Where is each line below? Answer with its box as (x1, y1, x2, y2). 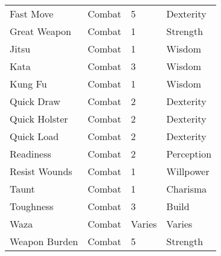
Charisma (166, 182, 207, 196)
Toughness (10, 199, 54, 213)
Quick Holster (10, 112, 68, 126)
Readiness (10, 147, 51, 161)
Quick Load (10, 129, 59, 143)
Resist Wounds (10, 164, 72, 178)
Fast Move (10, 7, 54, 21)
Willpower (166, 164, 210, 178)
